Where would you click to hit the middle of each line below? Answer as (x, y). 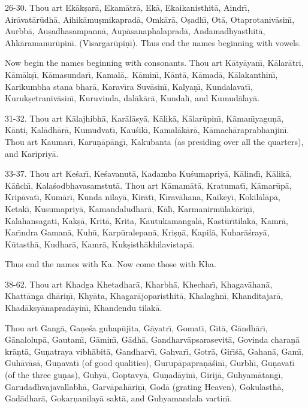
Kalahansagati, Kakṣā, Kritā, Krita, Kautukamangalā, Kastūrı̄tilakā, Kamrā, (147, 220)
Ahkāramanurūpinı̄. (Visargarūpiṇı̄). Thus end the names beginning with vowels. (153, 42)
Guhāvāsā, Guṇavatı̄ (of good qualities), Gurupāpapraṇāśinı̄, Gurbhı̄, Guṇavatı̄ (150, 363)
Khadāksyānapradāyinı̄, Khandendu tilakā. (84, 308)
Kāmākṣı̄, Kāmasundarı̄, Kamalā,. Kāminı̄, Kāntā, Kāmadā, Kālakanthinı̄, (141, 74)
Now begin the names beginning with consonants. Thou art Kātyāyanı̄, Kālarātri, (154, 63)
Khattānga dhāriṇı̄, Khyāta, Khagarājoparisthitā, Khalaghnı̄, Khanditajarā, (144, 296)
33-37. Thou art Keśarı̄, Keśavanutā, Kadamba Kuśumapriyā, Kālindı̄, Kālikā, (149, 173)
